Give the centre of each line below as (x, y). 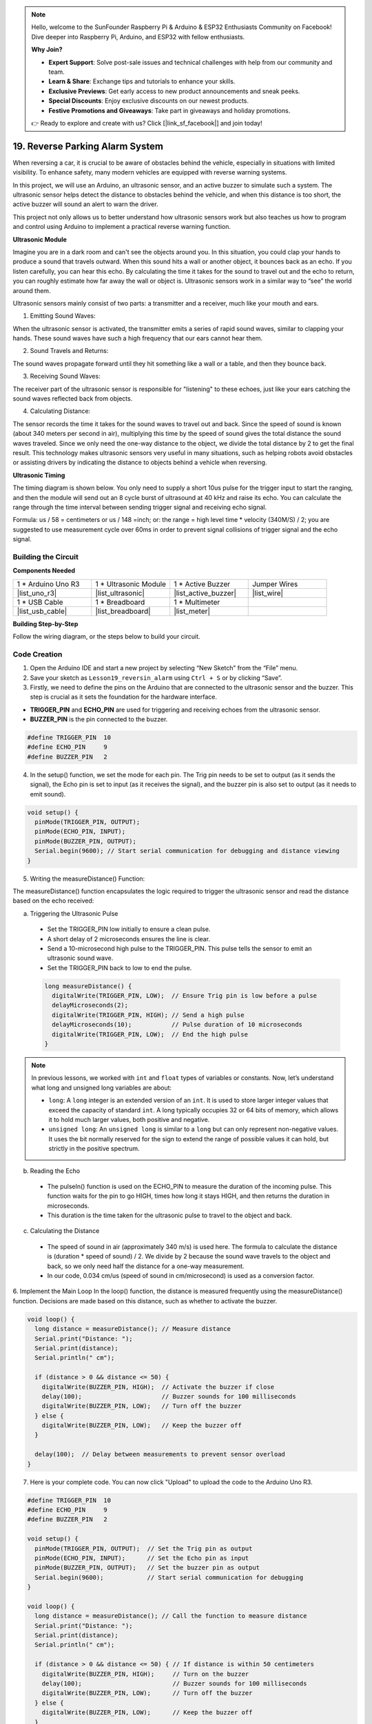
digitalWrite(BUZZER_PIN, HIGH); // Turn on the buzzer (145, 1674)
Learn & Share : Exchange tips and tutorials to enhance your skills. (142, 81)
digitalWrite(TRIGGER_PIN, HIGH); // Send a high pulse (148, 1015)
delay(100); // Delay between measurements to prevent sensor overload (160, 1454)
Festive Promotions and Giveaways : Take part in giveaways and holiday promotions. (169, 110)
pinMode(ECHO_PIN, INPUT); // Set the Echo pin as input (142, 1558)
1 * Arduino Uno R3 (48, 584)
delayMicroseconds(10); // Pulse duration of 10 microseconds (177, 1025)
